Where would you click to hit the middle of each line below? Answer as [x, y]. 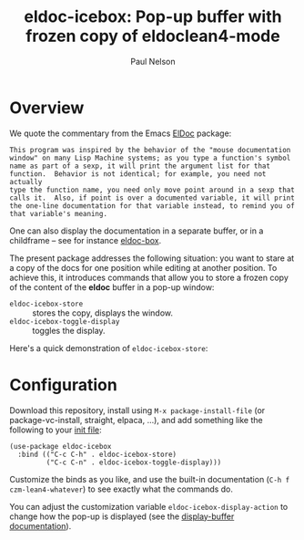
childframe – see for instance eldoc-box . [86, 240]
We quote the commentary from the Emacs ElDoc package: [121, 133]
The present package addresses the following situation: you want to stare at [152, 258]
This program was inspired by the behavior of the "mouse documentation [150, 150]
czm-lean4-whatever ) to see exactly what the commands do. [122, 489]
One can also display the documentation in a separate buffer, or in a [137, 231]
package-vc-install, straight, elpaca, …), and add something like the [136, 420]
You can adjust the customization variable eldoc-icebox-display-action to [149, 506]
